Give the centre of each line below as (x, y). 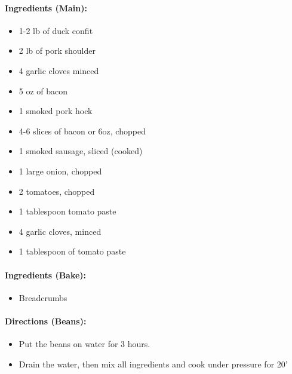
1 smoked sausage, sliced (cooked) (81, 151)
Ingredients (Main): (46, 7)
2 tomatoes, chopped (57, 191)
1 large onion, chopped (60, 171)
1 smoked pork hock (56, 111)
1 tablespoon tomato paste (67, 211)
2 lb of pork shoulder (57, 50)
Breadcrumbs (43, 297)
